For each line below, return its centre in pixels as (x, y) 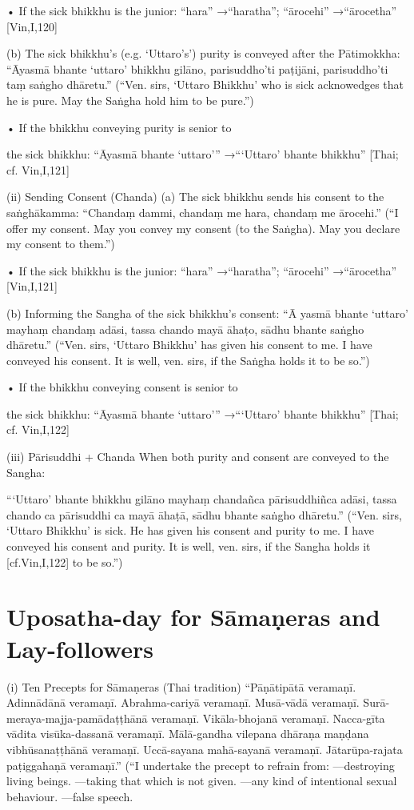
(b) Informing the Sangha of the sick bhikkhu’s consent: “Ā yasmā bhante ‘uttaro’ (207, 313)
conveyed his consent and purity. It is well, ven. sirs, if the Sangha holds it (189, 546)
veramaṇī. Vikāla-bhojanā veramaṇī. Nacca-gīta (268, 718)
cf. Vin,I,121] (38, 169)
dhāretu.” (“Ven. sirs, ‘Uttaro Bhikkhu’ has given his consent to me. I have (189, 345)
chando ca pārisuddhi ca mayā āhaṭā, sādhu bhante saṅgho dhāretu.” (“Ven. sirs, (204, 514)
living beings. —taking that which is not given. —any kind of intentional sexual (202, 781)
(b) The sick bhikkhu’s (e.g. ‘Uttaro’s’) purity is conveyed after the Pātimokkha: (203, 53)
